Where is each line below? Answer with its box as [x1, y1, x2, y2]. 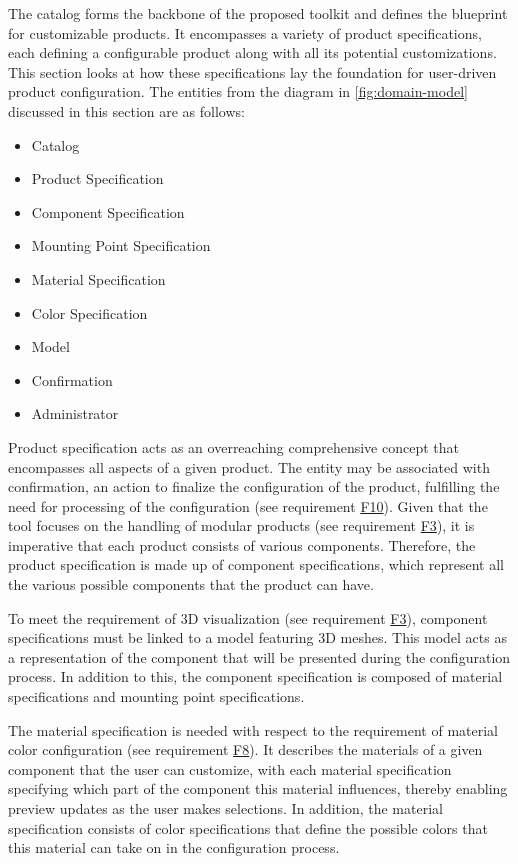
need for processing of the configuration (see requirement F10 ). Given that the [8, 495, 488, 516]
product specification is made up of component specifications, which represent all [8, 554, 504, 575]
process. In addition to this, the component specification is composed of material [8, 666, 503, 687]
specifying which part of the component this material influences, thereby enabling [8, 778, 508, 799]
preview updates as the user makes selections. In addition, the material [8, 798, 443, 818]
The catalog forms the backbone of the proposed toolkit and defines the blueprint [8, 3, 508, 23]
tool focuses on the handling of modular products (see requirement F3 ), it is [8, 515, 475, 536]
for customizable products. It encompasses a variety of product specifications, [8, 22, 482, 43]
